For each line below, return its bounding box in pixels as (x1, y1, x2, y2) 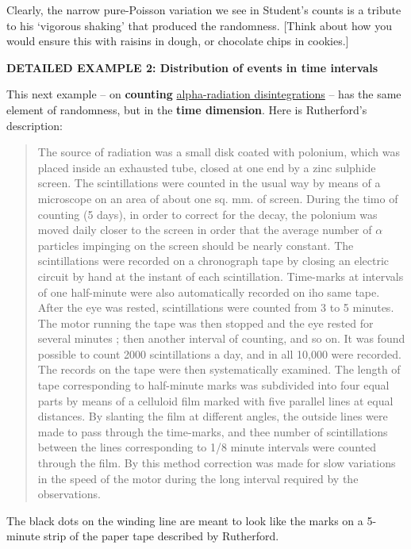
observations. (37, 486, 101, 502)
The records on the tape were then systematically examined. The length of (37, 361, 401, 378)
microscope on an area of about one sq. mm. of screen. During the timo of (37, 190, 398, 206)
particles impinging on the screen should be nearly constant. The (37, 236, 354, 253)
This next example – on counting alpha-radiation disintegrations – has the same (6, 86, 401, 102)
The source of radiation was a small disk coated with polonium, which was (37, 144, 401, 160)
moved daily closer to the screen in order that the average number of (37, 221, 372, 238)
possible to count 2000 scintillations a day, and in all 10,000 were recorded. (37, 345, 401, 362)
